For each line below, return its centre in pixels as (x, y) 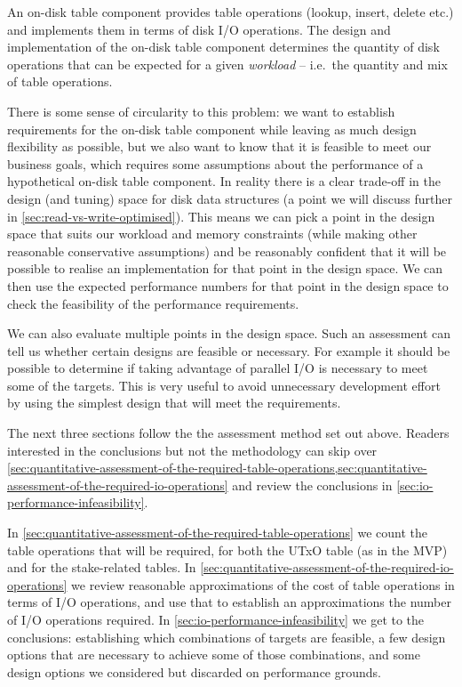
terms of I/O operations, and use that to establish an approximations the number (229, 602)
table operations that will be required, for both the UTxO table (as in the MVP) (227, 550)
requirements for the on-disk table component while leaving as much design (212, 129)
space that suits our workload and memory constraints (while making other (212, 234)
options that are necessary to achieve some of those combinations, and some (214, 655)
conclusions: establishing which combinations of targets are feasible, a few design (227, 637)
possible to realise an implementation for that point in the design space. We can (225, 268)
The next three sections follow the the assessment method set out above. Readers (228, 433)
